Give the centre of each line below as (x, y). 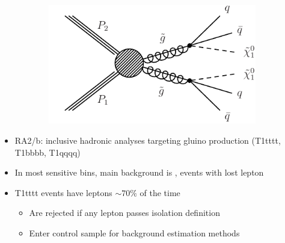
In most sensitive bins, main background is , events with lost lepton (139, 172)
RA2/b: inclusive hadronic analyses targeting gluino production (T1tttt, (148, 140)
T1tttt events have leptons (63, 192)
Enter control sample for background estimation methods (134, 232)
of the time (160, 192)
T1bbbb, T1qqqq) (47, 152)
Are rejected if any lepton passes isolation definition (124, 213)
